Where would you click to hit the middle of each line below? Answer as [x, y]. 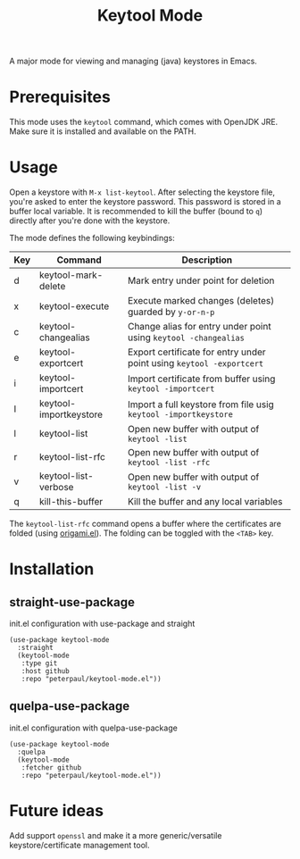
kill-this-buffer [71, 502]
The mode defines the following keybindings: [92, 238]
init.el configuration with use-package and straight [102, 624]
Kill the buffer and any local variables [205, 502]
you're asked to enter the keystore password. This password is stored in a [145, 202]
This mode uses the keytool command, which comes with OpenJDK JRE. [144, 122]
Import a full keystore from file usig [201, 404]
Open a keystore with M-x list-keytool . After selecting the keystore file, [142, 192]
